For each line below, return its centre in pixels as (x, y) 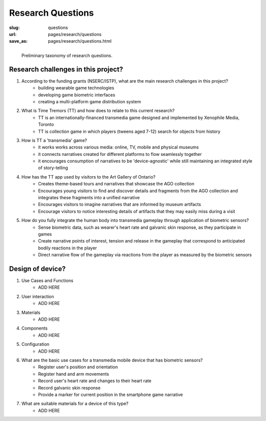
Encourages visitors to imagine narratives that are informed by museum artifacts (120, 205)
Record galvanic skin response (69, 388)
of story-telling (53, 168)
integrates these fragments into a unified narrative (89, 198)
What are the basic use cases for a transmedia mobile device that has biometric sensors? (112, 360)
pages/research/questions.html (80, 41)
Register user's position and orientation (78, 367)
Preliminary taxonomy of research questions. (67, 55)
